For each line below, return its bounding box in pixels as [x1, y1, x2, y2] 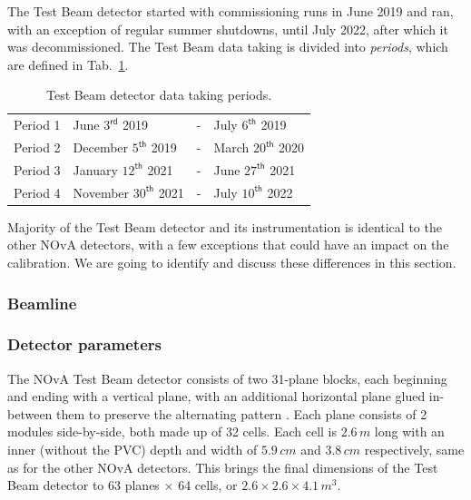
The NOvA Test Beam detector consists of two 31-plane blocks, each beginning [7, 368, 447, 387]
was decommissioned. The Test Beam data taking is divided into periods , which [7, 37, 448, 56]
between [7, 404, 53, 423]
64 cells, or [178, 475, 238, 495]
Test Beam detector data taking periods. [45, 85, 272, 104]
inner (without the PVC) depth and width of [7, 440, 258, 459]
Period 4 [14, 182, 61, 201]
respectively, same [364, 440, 465, 459]
